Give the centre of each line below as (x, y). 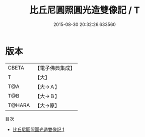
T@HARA (19, 105)
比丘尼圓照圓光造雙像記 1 (38, 129)
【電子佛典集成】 (55, 68)
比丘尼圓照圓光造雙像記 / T (85, 10)
